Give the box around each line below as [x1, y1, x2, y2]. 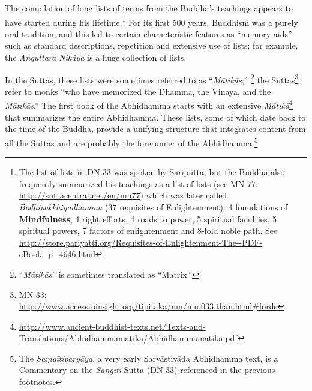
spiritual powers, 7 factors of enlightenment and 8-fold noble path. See [19, 224, 278, 237]
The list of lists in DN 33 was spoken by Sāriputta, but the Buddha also [19, 166, 285, 178]
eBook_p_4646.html [19, 248, 95, 260]
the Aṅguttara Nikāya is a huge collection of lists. [5, 51, 187, 64]
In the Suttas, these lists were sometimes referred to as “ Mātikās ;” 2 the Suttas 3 [5, 71, 299, 86]
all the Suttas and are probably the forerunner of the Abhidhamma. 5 [5, 134, 258, 149]
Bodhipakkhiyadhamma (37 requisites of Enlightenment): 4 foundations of [19, 200, 288, 213]
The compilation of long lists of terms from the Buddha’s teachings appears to [5, 2, 293, 14]
